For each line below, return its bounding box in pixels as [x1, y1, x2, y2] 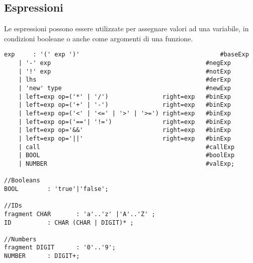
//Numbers [4, 235, 37, 243]
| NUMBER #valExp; [18, 160, 235, 167]
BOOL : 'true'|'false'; [4, 185, 109, 192]
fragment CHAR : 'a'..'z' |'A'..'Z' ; [4, 210, 155, 218]
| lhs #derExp [18, 76, 231, 84]
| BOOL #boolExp [18, 152, 235, 159]
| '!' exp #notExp [18, 68, 231, 75]
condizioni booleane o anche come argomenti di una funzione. [4, 33, 193, 43]
